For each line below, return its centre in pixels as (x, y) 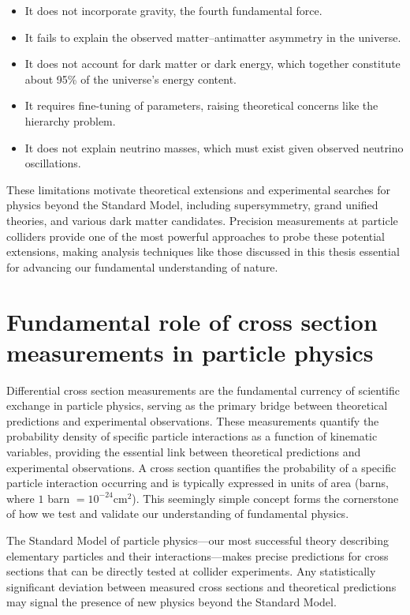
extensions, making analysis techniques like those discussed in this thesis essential (203, 251)
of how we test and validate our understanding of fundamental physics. (178, 514)
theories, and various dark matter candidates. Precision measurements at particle (202, 220)
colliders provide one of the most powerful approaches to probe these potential (196, 236)
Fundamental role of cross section (192, 321)
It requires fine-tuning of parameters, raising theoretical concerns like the (201, 105)
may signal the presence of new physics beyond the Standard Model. (171, 602)
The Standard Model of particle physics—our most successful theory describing (198, 540)
